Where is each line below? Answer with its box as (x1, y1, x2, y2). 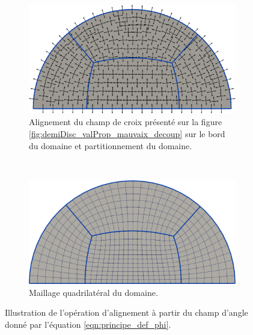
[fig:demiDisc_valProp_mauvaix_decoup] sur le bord (29, 127, 225, 140)
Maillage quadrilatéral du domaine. (29, 286, 158, 298)
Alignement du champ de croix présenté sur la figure (29, 115, 222, 128)
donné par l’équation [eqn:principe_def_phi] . (5, 318, 171, 330)
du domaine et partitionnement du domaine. (29, 139, 192, 152)
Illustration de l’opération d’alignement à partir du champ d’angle (5, 306, 248, 319)
